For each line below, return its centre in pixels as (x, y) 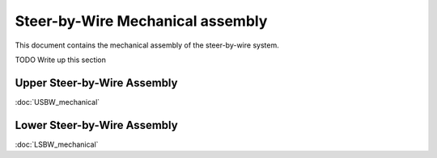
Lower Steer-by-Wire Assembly (96, 125)
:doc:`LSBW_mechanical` (57, 144)
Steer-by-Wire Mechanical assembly (141, 21)
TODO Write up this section (61, 60)
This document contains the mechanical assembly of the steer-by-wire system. (147, 45)
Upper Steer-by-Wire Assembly (96, 83)
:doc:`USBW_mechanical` (57, 102)
